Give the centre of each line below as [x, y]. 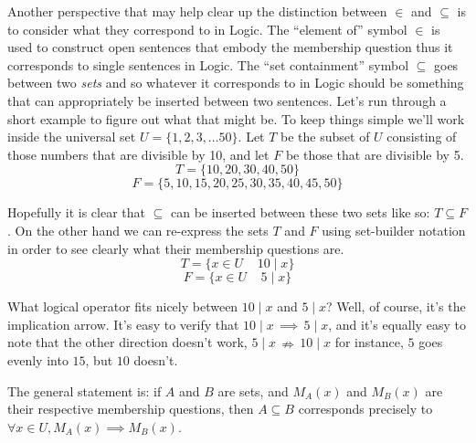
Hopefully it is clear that [77, 212]
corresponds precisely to [365, 409]
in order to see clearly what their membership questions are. [176, 248]
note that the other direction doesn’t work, [127, 342]
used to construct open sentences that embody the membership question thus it [230, 47]
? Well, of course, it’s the [396, 306]
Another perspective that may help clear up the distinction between [197, 11]
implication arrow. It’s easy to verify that [123, 324]
